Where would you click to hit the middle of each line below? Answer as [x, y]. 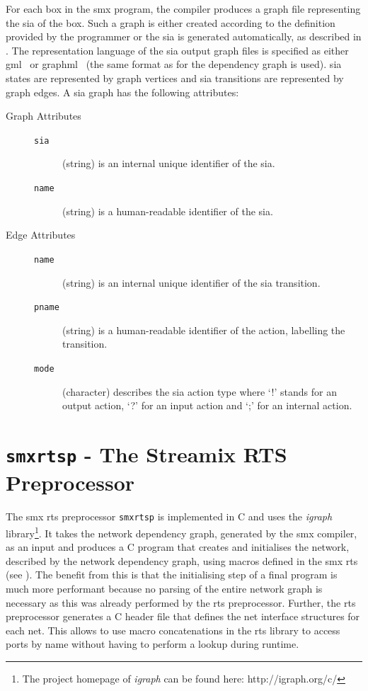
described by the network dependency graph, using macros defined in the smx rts [182, 560]
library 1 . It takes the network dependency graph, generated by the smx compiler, [182, 532]
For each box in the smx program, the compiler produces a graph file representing [183, 8]
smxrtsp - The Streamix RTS [146, 453]
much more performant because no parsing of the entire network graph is [164, 588]
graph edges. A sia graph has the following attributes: [122, 92]
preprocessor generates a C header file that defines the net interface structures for [183, 616]
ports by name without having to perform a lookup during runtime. [153, 644]
